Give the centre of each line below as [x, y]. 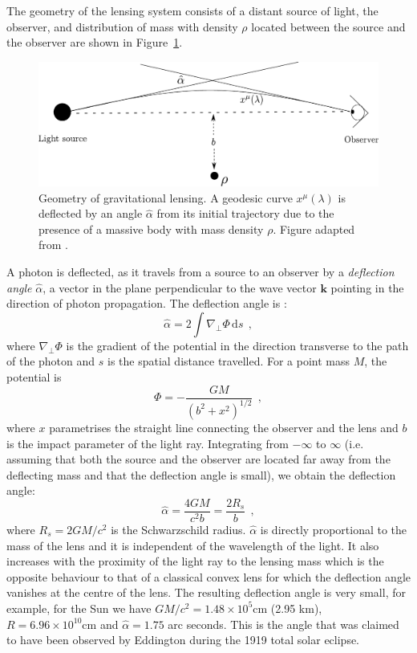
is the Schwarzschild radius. [178, 530]
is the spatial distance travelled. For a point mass [229, 361]
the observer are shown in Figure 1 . [95, 42]
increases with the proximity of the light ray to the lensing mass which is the [195, 561]
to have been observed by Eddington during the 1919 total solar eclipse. [183, 640]
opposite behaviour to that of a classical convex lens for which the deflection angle [208, 576]
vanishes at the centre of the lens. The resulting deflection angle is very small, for [206, 592]
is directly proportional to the [334, 530]
